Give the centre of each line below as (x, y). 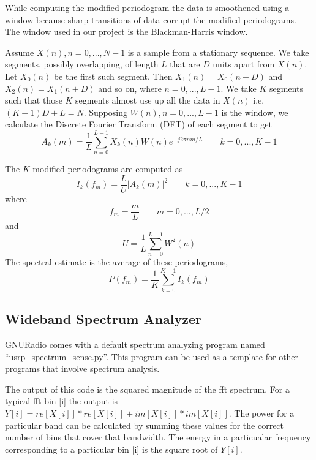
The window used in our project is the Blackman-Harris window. (126, 32)
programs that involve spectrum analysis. (82, 368)
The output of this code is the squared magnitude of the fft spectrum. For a (147, 389)
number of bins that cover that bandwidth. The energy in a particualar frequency (158, 437)
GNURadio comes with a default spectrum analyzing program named (135, 345)
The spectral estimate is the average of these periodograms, (117, 262)
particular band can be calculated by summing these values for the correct (145, 425)
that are (185, 64)
